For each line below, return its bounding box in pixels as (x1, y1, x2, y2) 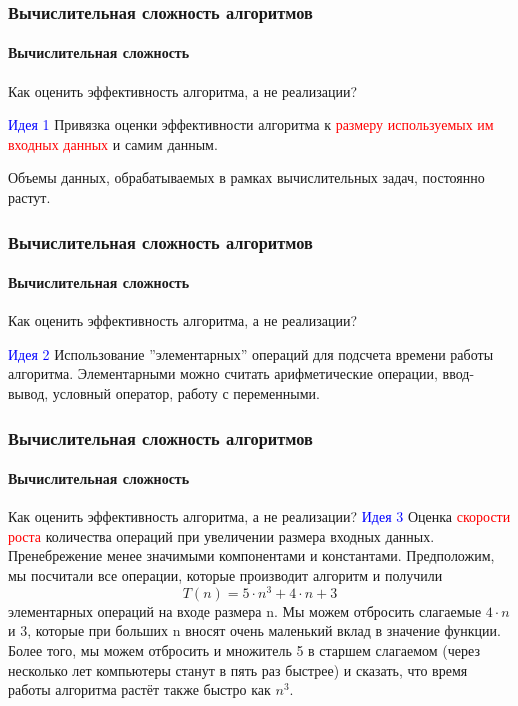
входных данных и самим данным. (8, 133, 218, 154)
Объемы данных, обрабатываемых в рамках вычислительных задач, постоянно (8, 167, 485, 188)
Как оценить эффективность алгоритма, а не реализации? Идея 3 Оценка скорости (8, 506, 511, 527)
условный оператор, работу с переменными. (52, 383, 320, 404)
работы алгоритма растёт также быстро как (8, 679, 271, 700)
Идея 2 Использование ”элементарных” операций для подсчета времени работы (8, 343, 494, 364)
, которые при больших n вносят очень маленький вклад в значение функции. (27, 620, 501, 641)
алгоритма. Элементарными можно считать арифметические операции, (8, 363, 438, 384)
